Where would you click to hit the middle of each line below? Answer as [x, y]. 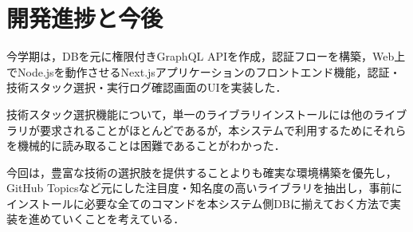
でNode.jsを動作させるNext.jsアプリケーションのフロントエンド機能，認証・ [204, 71]
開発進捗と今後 [85, 18]
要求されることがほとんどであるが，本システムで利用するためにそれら [223, 130]
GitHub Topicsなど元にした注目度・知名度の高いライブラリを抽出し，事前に [205, 188]
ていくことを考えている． [118, 219]
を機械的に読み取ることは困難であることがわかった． [146, 145]
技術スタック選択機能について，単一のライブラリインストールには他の [190, 114]
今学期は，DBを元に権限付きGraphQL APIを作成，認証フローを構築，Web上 [206, 56]
